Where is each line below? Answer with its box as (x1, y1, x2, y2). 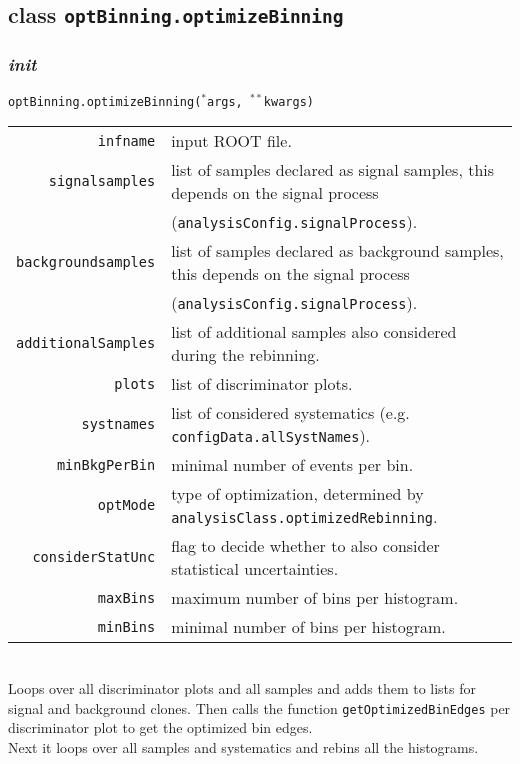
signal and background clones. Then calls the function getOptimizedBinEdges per (8, 697, 511, 718)
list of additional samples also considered (171, 320, 457, 344)
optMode (97, 497, 156, 514)
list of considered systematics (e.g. (171, 401, 410, 425)
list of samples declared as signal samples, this (171, 158, 495, 182)
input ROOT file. (171, 129, 292, 153)
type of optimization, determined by (171, 482, 424, 506)
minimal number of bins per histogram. (171, 615, 446, 639)
